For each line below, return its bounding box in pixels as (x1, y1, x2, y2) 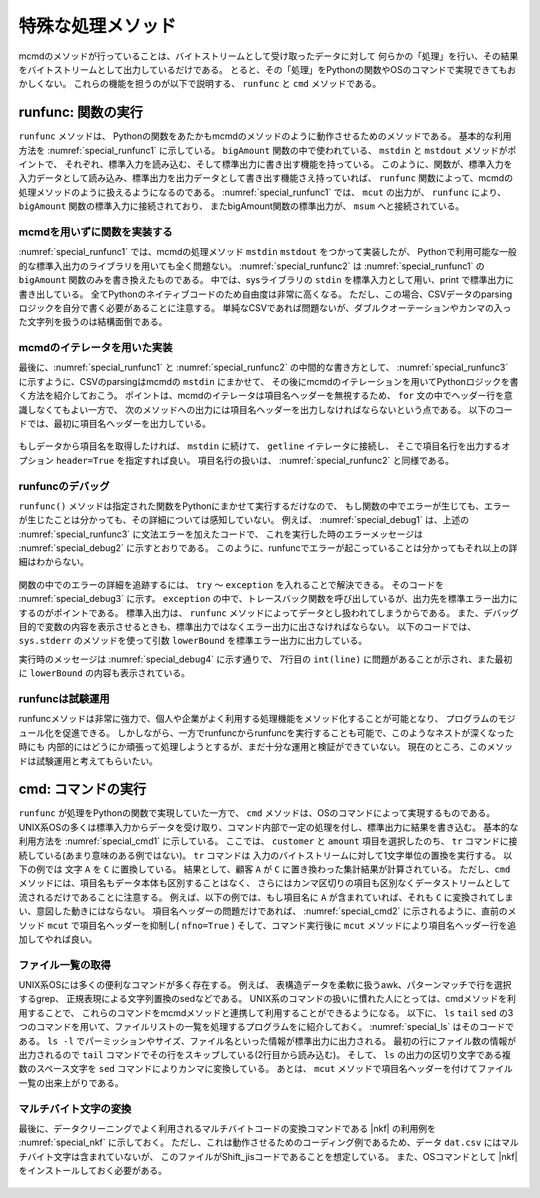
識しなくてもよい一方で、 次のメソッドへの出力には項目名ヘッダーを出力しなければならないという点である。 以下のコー (18, 403, 514, 415)
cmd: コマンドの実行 (18, 781, 147, 798)
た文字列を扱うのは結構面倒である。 (18, 316, 168, 328)
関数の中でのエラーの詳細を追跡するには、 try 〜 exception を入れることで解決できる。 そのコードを (18, 578, 445, 590)
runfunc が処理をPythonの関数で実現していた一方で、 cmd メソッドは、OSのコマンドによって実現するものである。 (18, 807, 496, 819)
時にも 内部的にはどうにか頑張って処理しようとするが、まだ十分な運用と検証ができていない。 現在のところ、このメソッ (18, 741, 514, 753)
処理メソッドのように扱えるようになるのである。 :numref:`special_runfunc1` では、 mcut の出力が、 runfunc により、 (18, 186, 507, 198)
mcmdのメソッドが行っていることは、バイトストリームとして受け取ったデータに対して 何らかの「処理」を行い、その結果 (18, 50, 519, 62)
